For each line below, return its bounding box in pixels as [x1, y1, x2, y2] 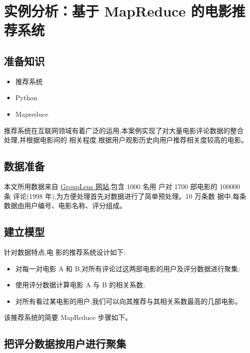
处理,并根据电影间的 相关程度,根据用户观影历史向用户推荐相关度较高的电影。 [4, 135, 248, 145]
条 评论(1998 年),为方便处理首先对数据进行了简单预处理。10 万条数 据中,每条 [4, 191, 247, 201]
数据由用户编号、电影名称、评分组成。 [4, 200, 126, 211]
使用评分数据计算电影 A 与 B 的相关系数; [15, 280, 145, 290]
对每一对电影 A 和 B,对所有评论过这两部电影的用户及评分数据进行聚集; [15, 263, 240, 273]
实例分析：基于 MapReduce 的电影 [4, 1, 232, 21]
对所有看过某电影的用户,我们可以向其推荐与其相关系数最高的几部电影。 [15, 296, 242, 306]
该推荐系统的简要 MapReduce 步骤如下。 [4, 312, 132, 322]
